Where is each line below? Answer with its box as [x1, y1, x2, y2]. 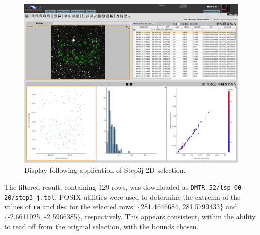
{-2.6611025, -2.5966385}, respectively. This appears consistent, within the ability [4, 211, 256, 222]
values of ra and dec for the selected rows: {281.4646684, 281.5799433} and [4, 201, 237, 212]
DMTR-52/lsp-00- [190, 184, 245, 192]
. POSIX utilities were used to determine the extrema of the [55, 191, 241, 202]
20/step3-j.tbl [4, 194, 55, 201]
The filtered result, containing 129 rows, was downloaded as [4, 182, 189, 192]
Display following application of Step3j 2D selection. [24, 164, 186, 175]
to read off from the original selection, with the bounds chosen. [4, 221, 199, 231]
